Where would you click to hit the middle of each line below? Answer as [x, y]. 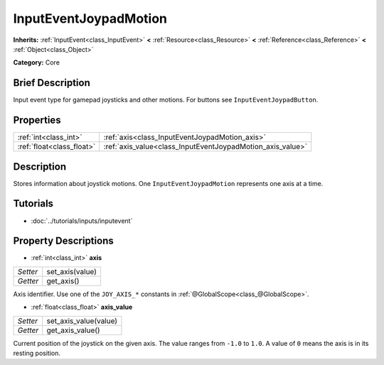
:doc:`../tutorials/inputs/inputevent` [82, 221]
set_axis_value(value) [82, 321]
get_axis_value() [73, 330]
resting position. [37, 353]
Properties [37, 120]
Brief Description [52, 83]
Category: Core [37, 62]
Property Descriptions [63, 241]
